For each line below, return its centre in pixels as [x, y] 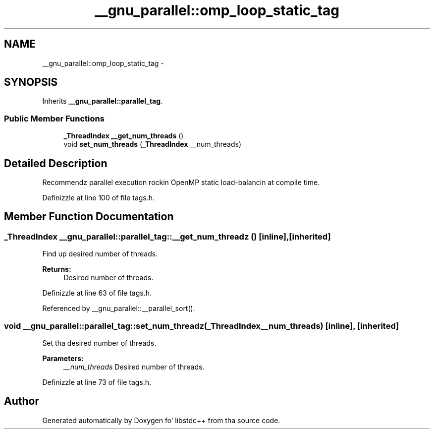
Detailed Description [56, 163]
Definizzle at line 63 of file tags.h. [97, 293]
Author [22, 401]
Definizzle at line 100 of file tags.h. [99, 198]
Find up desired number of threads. [100, 254]
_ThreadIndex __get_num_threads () [124, 136]
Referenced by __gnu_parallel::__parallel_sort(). [119, 309]
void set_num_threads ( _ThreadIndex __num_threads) [153, 144]
